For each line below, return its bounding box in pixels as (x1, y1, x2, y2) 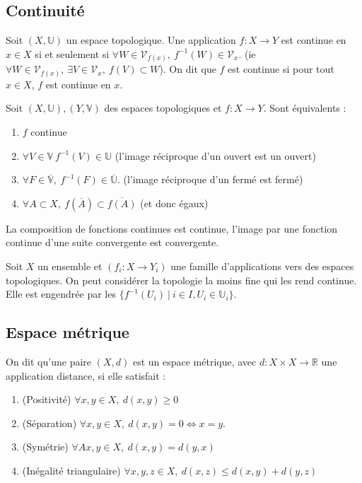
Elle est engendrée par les (6, 286, 116, 301)
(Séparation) (22, 415, 77, 430)
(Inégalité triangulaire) (22, 462, 121, 477)
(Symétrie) (22, 439, 69, 454)
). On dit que (159, 62, 216, 76)
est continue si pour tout (228, 62, 334, 76)
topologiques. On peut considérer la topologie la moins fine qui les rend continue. (6, 272, 357, 287)
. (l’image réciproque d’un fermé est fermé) (117, 172, 303, 187)
